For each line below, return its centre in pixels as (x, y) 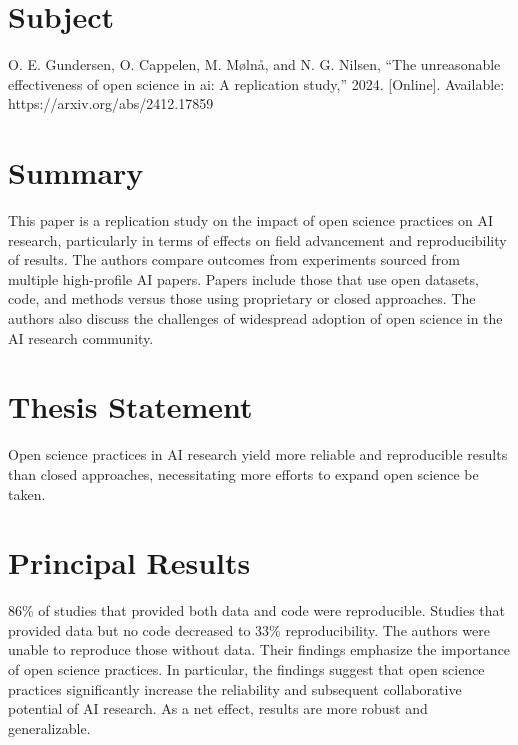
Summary (76, 172)
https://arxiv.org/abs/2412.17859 (111, 103)
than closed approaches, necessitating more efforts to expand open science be (243, 473)
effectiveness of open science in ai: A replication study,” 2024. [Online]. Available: (256, 83)
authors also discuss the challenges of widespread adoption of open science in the (255, 318)
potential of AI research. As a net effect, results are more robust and (218, 708)
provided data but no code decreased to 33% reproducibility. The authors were (249, 629)
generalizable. (49, 727)
